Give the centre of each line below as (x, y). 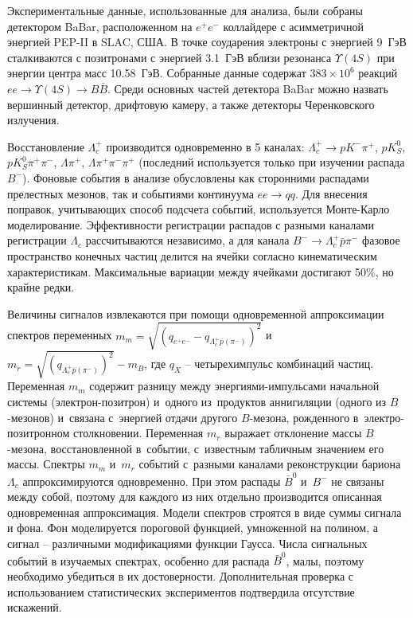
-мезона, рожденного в (304, 417)
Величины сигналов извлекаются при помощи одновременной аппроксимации (196, 313)
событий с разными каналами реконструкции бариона (270, 464)
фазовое (381, 240)
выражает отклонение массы (293, 433)
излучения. (33, 120)
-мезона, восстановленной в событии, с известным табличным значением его (196, 448)
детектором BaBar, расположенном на (100, 26)
